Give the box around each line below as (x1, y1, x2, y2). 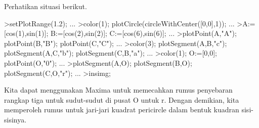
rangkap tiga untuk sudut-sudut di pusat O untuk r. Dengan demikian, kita (4, 94, 239, 105)
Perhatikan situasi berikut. (4, 1, 87, 11)
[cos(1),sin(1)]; (4, 28, 49, 38)
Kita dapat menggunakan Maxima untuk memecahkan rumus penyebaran (4, 84, 233, 95)
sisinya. (4, 114, 27, 124)
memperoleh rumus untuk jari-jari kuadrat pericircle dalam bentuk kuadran (4, 104, 239, 115)
